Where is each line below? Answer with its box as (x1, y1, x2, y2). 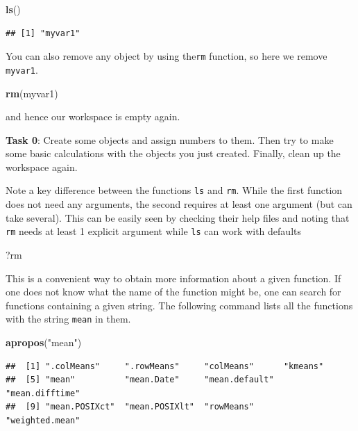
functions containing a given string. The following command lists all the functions (6, 298, 353, 312)
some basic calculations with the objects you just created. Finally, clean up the (6, 146, 341, 161)
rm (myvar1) (6, 86, 58, 100)
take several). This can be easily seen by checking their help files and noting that (6, 210, 350, 225)
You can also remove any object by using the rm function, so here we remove (6, 49, 327, 63)
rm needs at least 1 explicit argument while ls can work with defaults (6, 224, 301, 238)
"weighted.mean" (6, 415, 80, 425)
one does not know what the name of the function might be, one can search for (6, 284, 341, 299)
